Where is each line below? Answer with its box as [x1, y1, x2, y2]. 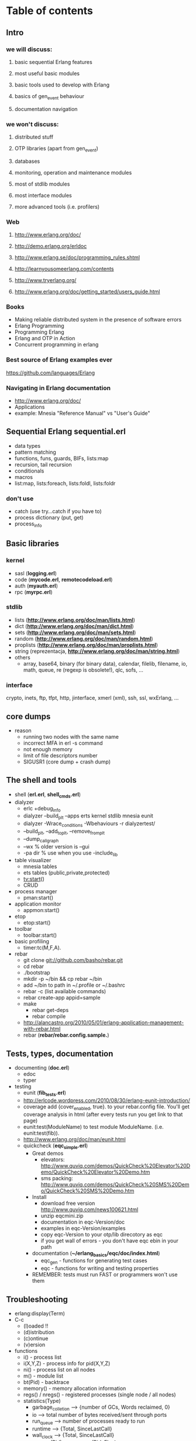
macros [14, 473, 33, 480]
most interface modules [14, 192, 72, 199]
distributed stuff [14, 133, 54, 140]
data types [14, 442, 41, 449]
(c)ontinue [23, 1335, 49, 1342]
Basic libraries [6, 539, 60, 549]
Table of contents [6, 4, 94, 18]
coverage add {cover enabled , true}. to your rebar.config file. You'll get [23, 1103, 190, 1111]
